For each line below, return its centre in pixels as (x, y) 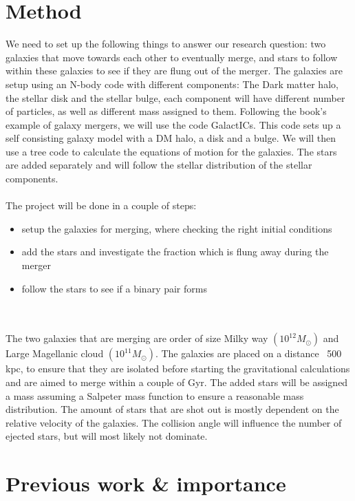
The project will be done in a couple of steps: (101, 205)
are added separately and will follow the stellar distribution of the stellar (159, 165)
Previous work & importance (146, 483)
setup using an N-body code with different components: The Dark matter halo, (172, 84)
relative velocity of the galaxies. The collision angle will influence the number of (174, 422)
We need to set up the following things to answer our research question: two (166, 44)
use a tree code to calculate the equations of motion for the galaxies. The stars (171, 151)
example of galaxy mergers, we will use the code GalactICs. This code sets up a (173, 124)
